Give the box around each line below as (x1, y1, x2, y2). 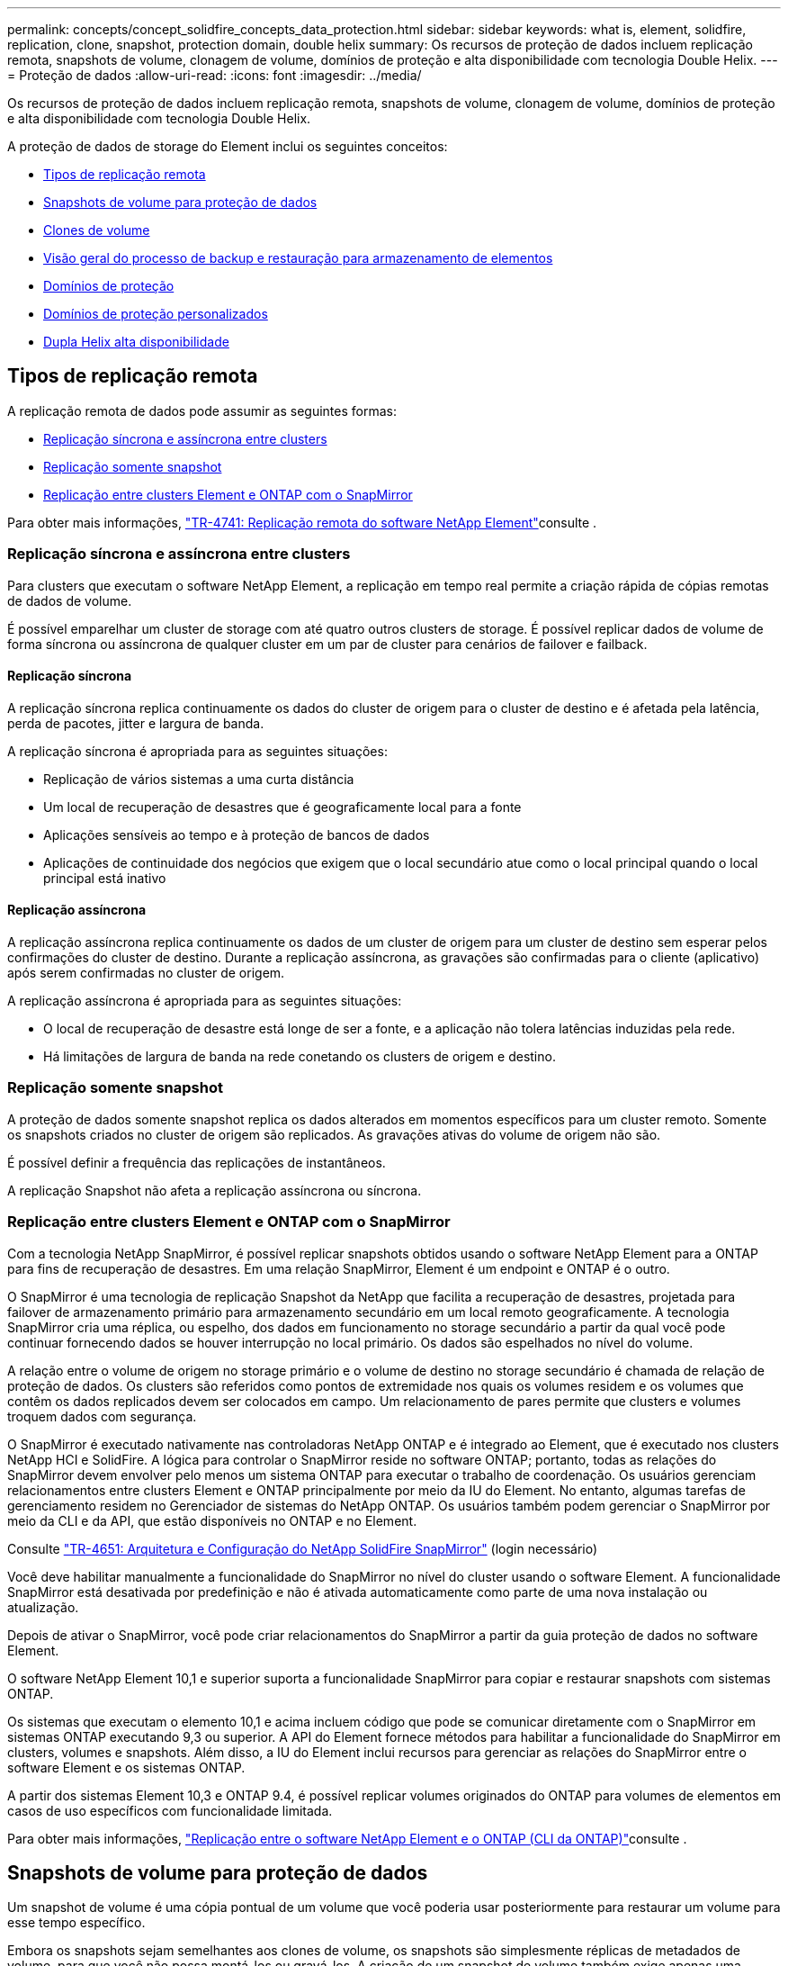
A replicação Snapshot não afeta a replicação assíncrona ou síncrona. (7, 1182, 422, 1198)
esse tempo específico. (7, 1915, 146, 1931)
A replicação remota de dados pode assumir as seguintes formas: (7, 402, 398, 419)
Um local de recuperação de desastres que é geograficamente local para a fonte (43, 798, 522, 815)
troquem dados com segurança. (7, 1408, 197, 1424)
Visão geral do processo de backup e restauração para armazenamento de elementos (43, 250, 553, 266)
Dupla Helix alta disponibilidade (43, 334, 229, 349)
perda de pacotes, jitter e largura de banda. (7, 715, 264, 731)
